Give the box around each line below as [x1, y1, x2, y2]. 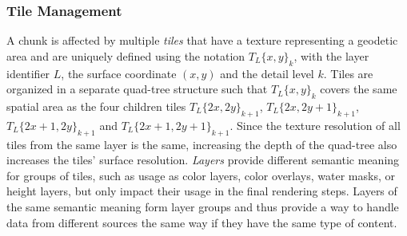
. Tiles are [323, 65, 373, 81]
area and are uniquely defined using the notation [6, 47, 245, 64]
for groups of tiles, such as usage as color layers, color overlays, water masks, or [6, 167, 395, 183]
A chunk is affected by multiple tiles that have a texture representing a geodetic [6, 32, 398, 49]
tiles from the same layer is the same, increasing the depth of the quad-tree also [6, 136, 397, 152]
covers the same [320, 81, 397, 97]
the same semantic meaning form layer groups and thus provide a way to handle [6, 198, 399, 214]
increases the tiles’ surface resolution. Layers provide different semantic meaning [6, 151, 400, 168]
